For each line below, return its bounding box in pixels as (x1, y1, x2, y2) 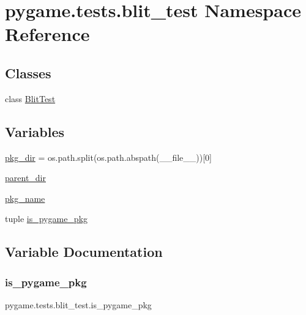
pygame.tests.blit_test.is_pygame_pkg (5, 298, 152, 311)
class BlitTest (5, 92, 56, 105)
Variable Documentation (5, 242, 163, 261)
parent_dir (5, 171, 46, 184)
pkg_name (5, 191, 45, 204)
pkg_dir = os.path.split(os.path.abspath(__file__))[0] (5, 150, 212, 163)
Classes (5, 63, 51, 82)
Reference (5, 21, 90, 46)
